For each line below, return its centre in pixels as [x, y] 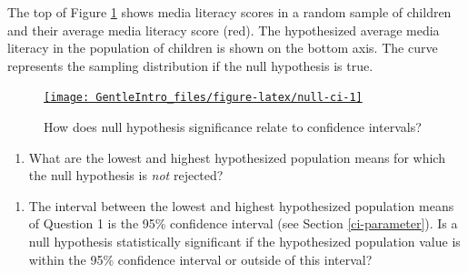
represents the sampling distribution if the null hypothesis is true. [190, 65]
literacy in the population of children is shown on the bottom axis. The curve [223, 48]
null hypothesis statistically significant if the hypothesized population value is [244, 241]
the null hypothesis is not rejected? [126, 175]
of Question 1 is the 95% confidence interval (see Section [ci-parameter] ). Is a [243, 223]
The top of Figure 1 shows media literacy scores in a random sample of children [229, 12]
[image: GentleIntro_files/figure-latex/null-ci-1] [203, 98]
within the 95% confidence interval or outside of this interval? [200, 259]
